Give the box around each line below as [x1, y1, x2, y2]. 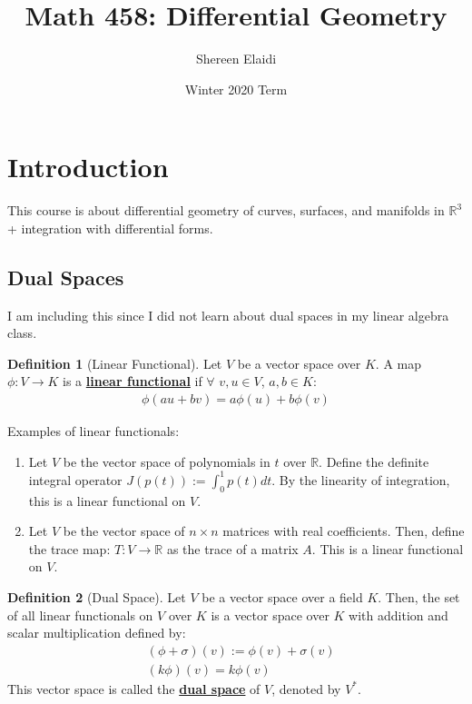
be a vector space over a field [202, 587, 363, 606]
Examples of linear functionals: [7, 421, 180, 441]
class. [7, 323, 37, 342]
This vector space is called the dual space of [7, 679, 261, 698]
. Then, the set [378, 587, 460, 606]
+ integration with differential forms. [7, 218, 213, 237]
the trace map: [28, 539, 111, 558]
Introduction [7, 148, 169, 185]
